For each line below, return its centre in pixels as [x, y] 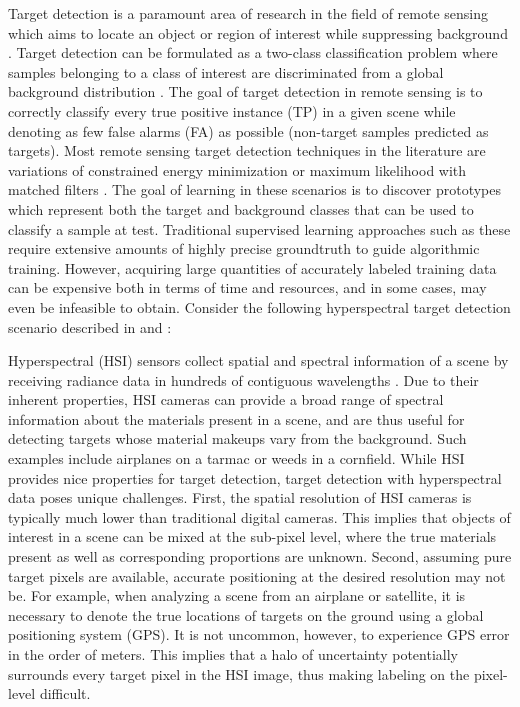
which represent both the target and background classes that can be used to [241, 208]
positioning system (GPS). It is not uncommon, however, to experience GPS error [259, 634]
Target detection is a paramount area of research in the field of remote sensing [248, 13]
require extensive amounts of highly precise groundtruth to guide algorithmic [244, 248]
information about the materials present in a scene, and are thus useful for [236, 418]
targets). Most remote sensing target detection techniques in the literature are [247, 150]
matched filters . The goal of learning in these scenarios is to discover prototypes [255, 189]
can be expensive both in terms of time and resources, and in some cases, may [247, 287]
